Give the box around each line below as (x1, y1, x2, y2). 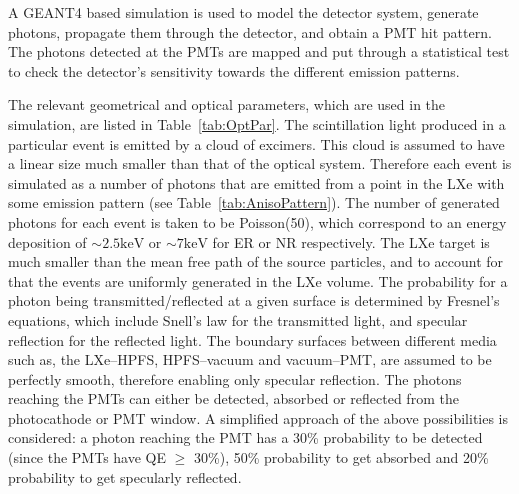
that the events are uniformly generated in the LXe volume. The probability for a (8, 270, 508, 291)
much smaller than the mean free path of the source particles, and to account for (8, 251, 504, 272)
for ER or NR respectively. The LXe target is (212, 231, 490, 252)
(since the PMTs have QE (8, 447, 167, 468)
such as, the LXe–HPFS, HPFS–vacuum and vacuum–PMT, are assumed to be (8, 349, 492, 370)
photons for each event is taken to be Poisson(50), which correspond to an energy (8, 211, 507, 232)
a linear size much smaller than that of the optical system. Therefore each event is (8, 153, 512, 174)
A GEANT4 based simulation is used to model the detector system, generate (8, 2, 479, 22)
